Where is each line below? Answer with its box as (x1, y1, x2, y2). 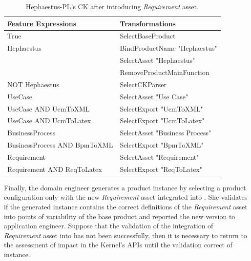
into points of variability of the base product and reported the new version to (4, 211, 235, 221)
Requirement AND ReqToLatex (7, 164, 102, 174)
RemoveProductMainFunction (120, 67, 209, 77)
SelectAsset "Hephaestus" (120, 55, 195, 65)
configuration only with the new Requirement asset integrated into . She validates (4, 192, 248, 202)
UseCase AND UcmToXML (7, 103, 90, 113)
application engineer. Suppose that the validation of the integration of (4, 221, 213, 231)
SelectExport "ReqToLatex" (120, 164, 203, 174)
